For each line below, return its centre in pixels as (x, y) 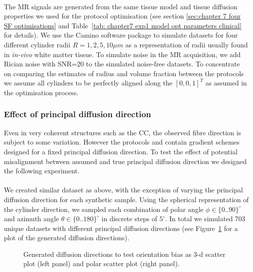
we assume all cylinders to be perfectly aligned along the (88, 83)
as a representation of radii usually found (187, 44)
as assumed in (226, 83)
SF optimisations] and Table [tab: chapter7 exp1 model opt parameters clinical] (123, 25)
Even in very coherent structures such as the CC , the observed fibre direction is (123, 132)
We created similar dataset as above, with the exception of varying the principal (124, 190)
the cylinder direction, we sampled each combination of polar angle (104, 209)
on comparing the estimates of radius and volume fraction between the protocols (124, 73)
